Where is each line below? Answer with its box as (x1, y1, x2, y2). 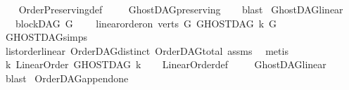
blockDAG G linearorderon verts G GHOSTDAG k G (15, 15, 277, 30)
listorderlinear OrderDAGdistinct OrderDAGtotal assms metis (5, 43, 288, 58)
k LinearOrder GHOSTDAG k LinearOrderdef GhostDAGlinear (5, 57, 326, 72)
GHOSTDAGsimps (5, 30, 88, 44)
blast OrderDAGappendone (5, 70, 129, 85)
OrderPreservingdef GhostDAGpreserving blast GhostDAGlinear (18, 2, 343, 16)
